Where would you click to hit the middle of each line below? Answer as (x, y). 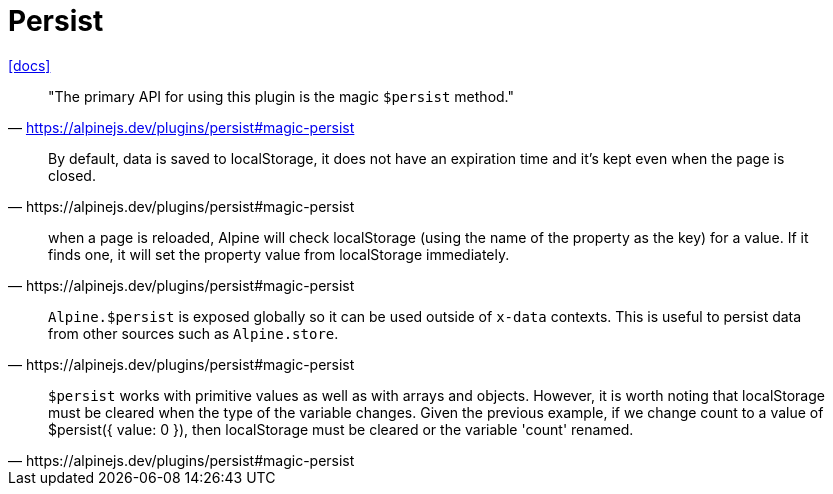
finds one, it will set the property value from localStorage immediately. (279, 254)
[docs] (29, 65)
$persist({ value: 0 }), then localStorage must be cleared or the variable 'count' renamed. (341, 429)
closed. (72, 175)
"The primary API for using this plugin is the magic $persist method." (281, 96)
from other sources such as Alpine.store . (193, 333)
